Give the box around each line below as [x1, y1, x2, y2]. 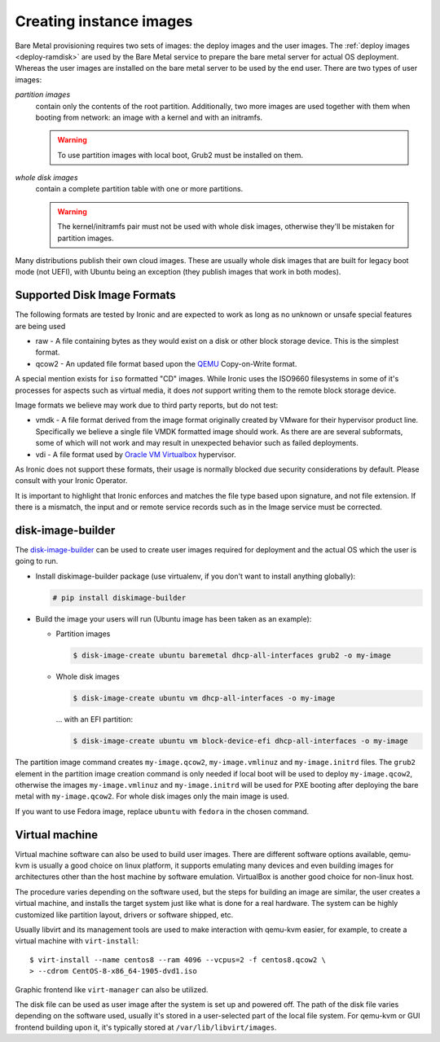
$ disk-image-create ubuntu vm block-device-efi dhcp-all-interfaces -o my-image [73, 736, 409, 745]
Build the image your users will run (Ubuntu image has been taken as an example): [35, 613, 312, 623]
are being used [15, 321, 66, 331]
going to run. [15, 556, 59, 566]
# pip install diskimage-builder [52, 593, 187, 602]
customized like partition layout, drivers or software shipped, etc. [15, 909, 234, 920]
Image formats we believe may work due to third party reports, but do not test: [15, 400, 279, 411]
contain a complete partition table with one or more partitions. [35, 184, 244, 194]
